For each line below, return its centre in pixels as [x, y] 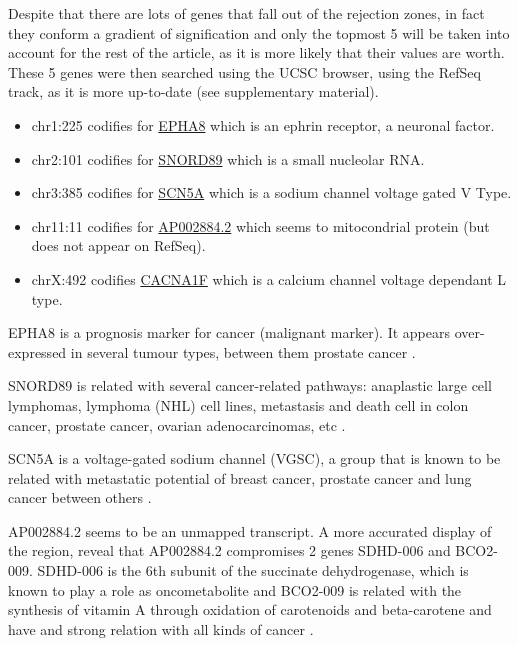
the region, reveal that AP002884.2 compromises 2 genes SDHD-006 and [229, 550]
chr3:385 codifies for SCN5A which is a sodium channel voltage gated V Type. [271, 192]
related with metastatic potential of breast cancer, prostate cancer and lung [240, 477]
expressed [37, 351]
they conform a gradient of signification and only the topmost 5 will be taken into [259, 32]
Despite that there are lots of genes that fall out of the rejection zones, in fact [246, 13]
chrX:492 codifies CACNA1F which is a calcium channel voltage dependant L [269, 278]
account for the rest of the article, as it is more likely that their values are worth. [256, 52]
